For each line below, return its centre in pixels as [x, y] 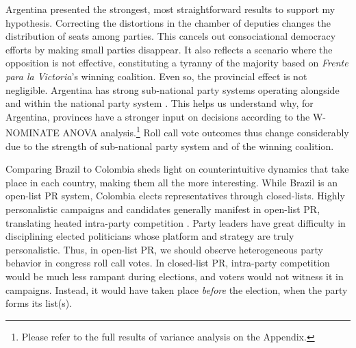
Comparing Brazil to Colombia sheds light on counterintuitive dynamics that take [177, 169]
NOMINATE [33, 132]
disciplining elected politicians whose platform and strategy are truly [150, 236]
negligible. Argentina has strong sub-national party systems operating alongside [173, 89]
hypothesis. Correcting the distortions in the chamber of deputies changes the [168, 22]
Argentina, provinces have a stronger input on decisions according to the [158, 116]
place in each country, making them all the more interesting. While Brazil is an [172, 182]
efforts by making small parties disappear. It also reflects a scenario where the [169, 49]
